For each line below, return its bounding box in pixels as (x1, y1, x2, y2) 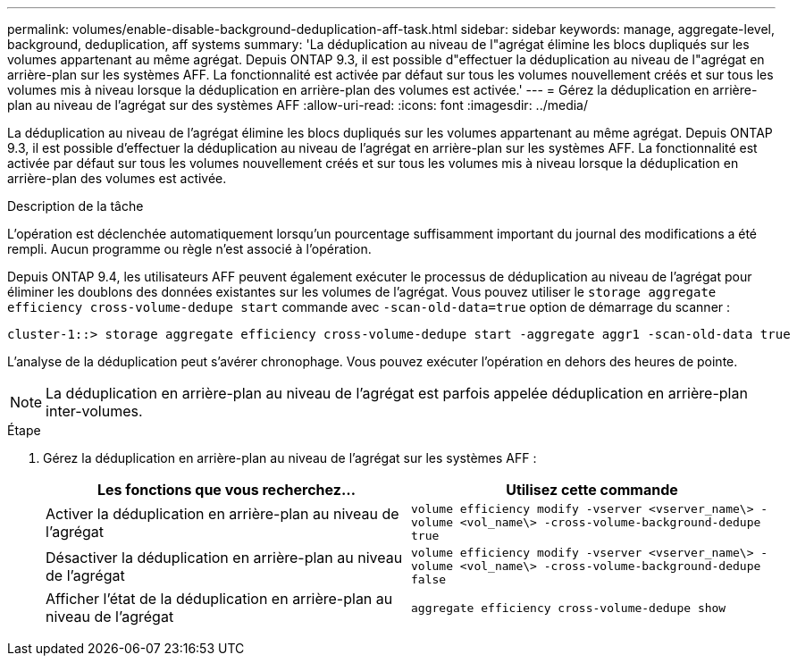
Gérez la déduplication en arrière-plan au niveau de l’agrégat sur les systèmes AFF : (43, 450, 537, 466)
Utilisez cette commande (506, 481, 678, 499)
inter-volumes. (46, 402, 143, 420)
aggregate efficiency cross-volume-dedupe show (411, 600, 726, 615)
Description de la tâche (7, 198, 144, 214)
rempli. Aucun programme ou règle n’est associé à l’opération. (7, 241, 372, 256)
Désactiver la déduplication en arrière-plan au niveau (46, 548, 403, 566)
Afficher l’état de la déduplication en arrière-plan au (46, 590, 393, 608)
